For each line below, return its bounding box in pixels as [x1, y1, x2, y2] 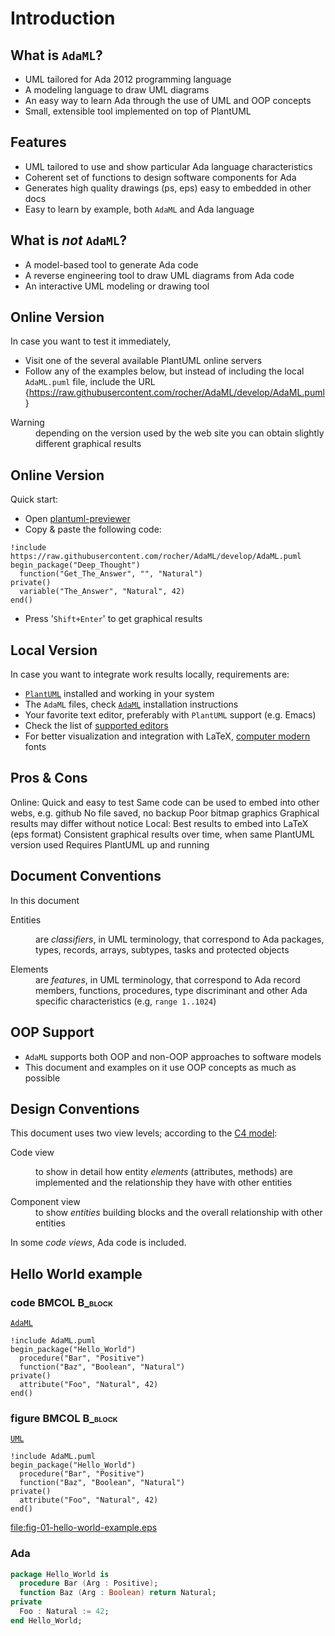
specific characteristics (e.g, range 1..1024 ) [35, 995, 217, 1007]
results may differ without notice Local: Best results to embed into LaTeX [10, 817, 309, 829]
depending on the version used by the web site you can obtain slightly [35, 427, 325, 439]
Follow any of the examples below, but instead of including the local [24, 365, 305, 377]
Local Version [10, 642, 98, 659]
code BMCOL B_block [10, 1295, 113, 1309]
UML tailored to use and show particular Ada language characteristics [24, 160, 313, 172]
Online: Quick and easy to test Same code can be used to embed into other [10, 796, 320, 808]
